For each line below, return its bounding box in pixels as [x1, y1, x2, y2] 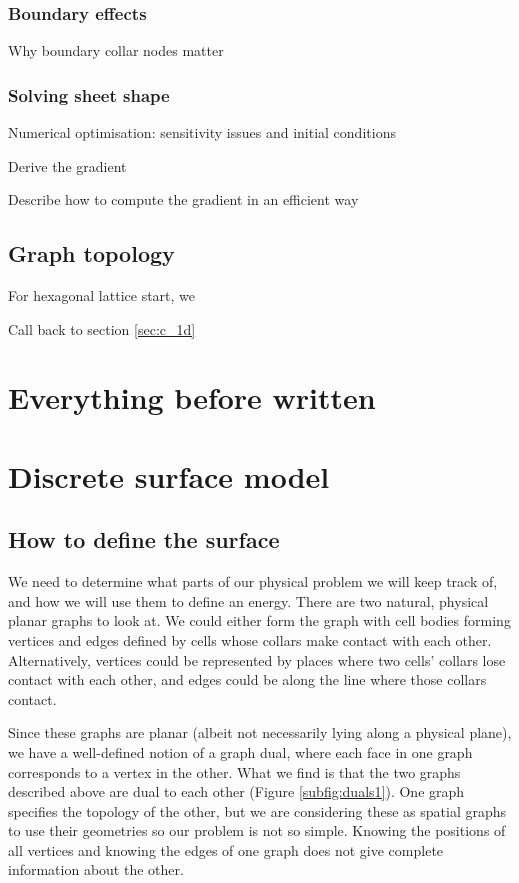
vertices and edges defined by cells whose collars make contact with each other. [8, 629, 492, 650]
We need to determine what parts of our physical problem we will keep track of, [8, 571, 498, 592]
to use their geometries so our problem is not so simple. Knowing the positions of [8, 820, 506, 841]
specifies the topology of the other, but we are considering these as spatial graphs [8, 800, 507, 821]
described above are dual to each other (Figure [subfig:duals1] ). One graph [8, 781, 465, 802]
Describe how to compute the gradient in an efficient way [8, 189, 359, 210]
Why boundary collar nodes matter [8, 40, 224, 61]
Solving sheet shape [8, 82, 170, 107]
